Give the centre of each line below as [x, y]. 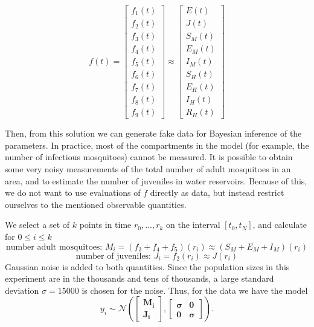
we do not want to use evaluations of [73, 193]
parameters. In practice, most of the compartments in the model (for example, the [157, 145]
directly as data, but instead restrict [217, 193]
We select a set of [37, 225]
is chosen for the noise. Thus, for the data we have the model [195, 290]
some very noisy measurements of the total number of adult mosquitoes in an [148, 169]
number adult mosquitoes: [54, 247]
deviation [22, 290]
